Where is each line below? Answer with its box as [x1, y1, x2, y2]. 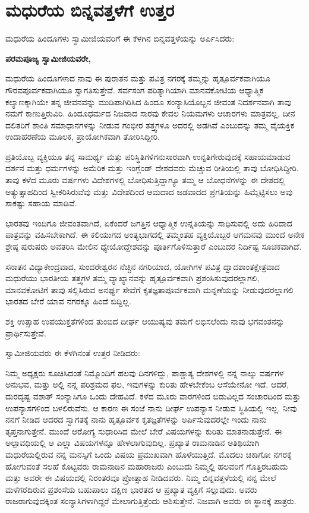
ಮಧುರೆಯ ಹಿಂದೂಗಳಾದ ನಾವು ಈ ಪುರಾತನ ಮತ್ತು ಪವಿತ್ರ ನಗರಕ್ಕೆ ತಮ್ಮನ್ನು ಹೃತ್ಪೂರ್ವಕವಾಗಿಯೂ [5, 72, 270, 84]
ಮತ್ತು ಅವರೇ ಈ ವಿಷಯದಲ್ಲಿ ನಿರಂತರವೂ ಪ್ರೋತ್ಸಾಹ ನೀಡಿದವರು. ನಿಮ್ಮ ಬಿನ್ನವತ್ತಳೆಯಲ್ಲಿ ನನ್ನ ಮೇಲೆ [5, 471, 276, 484]
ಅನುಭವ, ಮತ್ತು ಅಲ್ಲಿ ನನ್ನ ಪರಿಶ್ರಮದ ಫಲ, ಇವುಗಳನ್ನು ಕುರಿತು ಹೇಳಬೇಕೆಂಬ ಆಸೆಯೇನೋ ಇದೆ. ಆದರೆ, [5, 378, 289, 391]
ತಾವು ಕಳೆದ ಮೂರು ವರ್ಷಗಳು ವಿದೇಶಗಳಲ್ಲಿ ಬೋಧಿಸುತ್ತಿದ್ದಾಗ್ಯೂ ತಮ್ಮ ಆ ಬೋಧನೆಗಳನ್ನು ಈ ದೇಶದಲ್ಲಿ [5, 174, 285, 186]
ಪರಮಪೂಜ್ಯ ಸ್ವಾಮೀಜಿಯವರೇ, [5, 52, 91, 64]
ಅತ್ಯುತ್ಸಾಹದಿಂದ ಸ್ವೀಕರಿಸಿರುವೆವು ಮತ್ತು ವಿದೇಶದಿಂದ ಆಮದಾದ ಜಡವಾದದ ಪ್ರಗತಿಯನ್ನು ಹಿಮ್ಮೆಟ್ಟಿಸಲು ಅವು [5, 185, 293, 197]
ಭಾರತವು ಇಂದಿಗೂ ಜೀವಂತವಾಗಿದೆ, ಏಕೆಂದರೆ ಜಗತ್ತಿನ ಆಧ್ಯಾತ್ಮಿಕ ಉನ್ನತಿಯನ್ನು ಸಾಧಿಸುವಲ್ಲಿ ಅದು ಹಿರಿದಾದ [5, 216, 292, 229]
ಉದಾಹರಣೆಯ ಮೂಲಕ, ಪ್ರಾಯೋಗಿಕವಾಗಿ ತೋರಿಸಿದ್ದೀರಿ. [5, 130, 160, 143]
